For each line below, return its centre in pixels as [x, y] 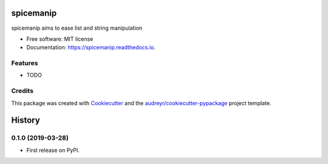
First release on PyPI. [53, 150]
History [26, 121]
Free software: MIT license [60, 39]
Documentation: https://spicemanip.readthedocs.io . [91, 47]
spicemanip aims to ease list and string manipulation [77, 28]
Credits [22, 91]
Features [25, 63]
